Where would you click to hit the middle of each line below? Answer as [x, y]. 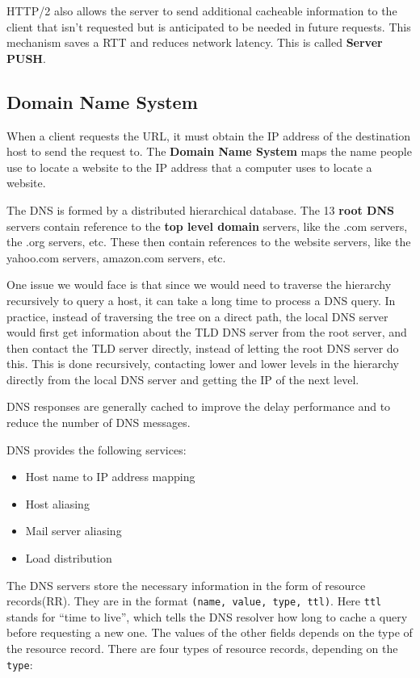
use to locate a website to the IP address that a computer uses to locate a [189, 167]
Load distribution [69, 558]
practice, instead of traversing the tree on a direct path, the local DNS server [197, 316]
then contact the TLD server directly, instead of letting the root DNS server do [203, 347]
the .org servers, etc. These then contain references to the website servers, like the [209, 242]
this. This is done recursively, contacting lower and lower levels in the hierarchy [203, 364]
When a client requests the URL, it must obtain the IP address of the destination [209, 135]
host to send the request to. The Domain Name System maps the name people [209, 151]
